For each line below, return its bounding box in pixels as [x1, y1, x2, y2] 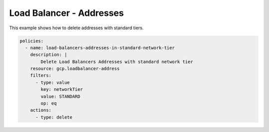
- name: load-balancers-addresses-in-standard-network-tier [25, 45, 175, 51]
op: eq [40, 101, 57, 106]
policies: [19, 38, 44, 44]
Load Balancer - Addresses [9, 7, 124, 18]
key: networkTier [40, 87, 83, 92]
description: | [30, 52, 67, 58]
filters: [30, 72, 52, 78]
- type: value [35, 79, 70, 85]
